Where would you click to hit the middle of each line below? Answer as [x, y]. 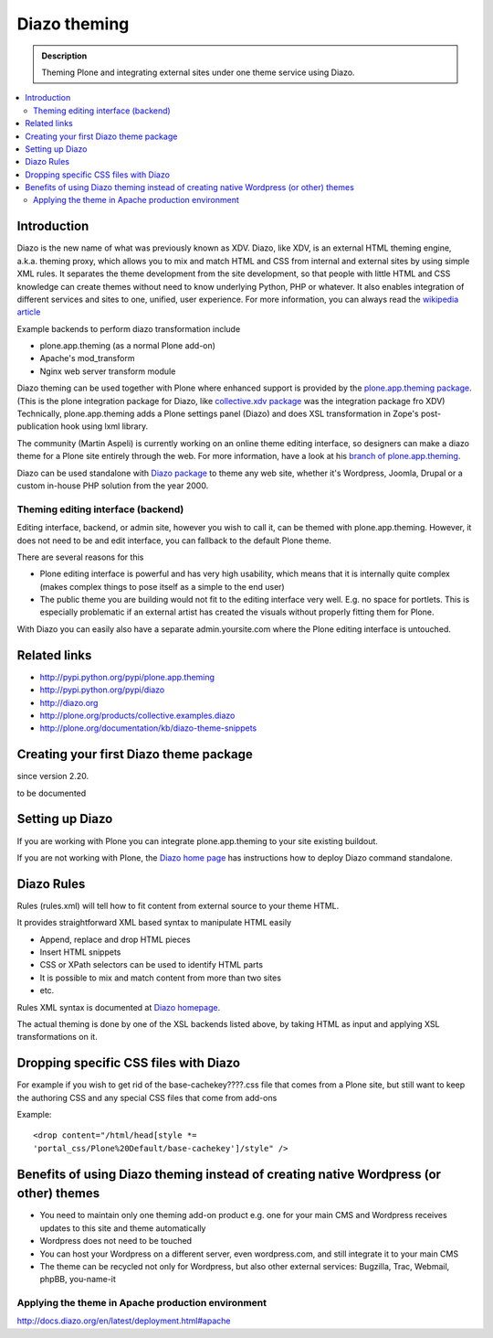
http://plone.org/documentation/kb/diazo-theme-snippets [148, 728]
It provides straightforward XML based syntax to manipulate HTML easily [154, 923]
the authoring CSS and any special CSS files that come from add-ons [147, 1097]
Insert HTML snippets [80, 952]
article [29, 312]
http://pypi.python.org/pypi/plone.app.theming [127, 677]
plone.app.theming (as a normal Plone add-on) [128, 346]
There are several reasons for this [80, 557]
